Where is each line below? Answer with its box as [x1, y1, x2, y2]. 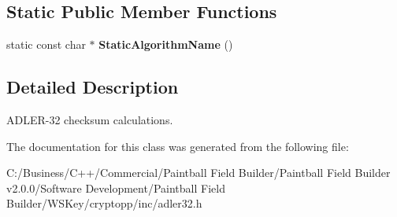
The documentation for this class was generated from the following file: [6, 138, 349, 154]
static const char [6, 36, 86, 53]
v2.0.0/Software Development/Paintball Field [6, 179, 225, 196]
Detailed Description [6, 75, 179, 99]
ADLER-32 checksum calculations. [6, 112, 173, 127]
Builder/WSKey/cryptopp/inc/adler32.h [6, 195, 202, 211]
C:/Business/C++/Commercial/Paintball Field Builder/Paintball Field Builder [6, 164, 391, 181]
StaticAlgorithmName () [98, 36, 233, 53]
